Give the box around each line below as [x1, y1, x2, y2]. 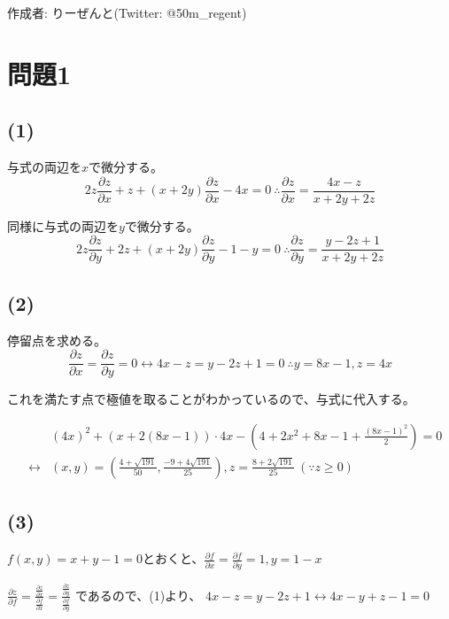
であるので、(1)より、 [74, 585, 202, 604]
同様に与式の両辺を [7, 216, 119, 235]
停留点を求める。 [7, 330, 106, 349]
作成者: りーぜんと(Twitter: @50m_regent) [7, 4, 247, 21]
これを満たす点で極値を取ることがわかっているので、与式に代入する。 [7, 390, 415, 408]
